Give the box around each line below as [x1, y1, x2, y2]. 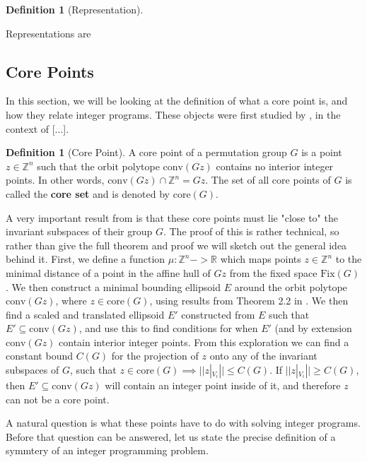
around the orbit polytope [234, 279, 347, 294]
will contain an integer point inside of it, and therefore [105, 378, 341, 393]
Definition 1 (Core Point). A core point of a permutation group [6, 145, 287, 160]
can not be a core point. [6, 391, 110, 406]
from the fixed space [229, 265, 318, 280]
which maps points [220, 251, 301, 266]
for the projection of [111, 348, 199, 363]
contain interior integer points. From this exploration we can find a [59, 334, 349, 349]
